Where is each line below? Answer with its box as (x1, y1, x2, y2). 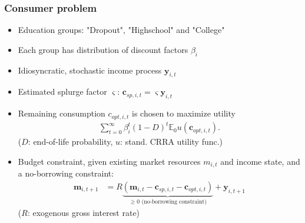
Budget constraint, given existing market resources (18, 155, 201, 167)
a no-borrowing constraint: (18, 167, 114, 179)
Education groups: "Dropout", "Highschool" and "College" (18, 24, 225, 36)
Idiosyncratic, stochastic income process (18, 64, 162, 76)
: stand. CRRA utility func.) (120, 135, 223, 148)
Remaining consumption (18, 107, 105, 119)
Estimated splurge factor (18, 85, 107, 98)
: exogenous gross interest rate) (27, 207, 140, 219)
